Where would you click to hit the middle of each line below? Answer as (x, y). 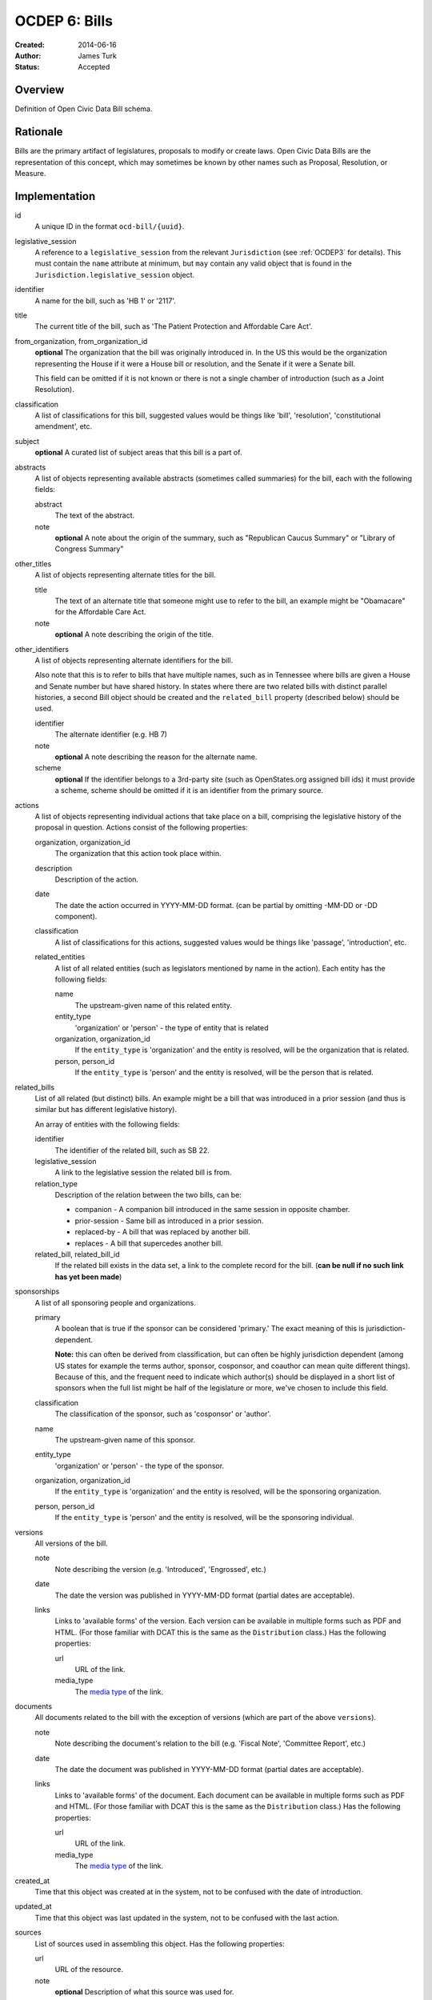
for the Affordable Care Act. (100, 612)
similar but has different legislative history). (106, 1110)
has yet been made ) (88, 1277)
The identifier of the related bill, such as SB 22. (132, 1150)
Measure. (30, 173)
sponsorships (37, 1291)
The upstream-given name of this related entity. (153, 1005)
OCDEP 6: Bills (64, 21)
